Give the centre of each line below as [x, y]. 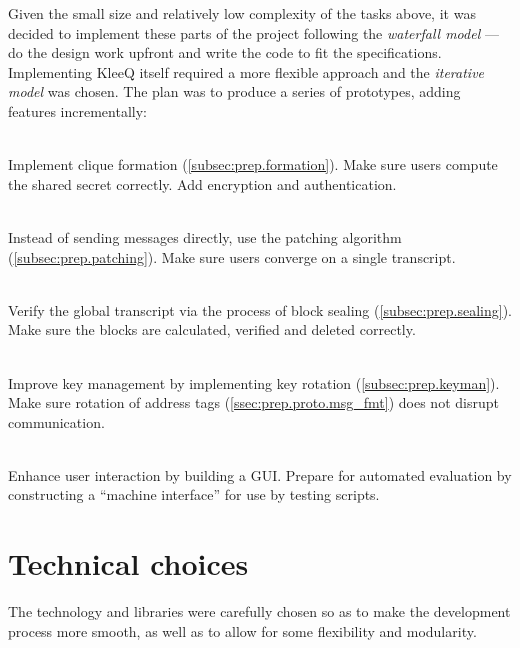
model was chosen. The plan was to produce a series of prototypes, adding [234, 91]
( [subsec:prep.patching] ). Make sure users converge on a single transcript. [232, 256]
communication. [56, 421]
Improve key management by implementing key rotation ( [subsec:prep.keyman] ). [254, 382]
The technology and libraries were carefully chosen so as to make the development [259, 611]
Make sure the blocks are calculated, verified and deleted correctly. [212, 329]
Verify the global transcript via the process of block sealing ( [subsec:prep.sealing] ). [260, 309]
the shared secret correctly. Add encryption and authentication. [202, 183]
